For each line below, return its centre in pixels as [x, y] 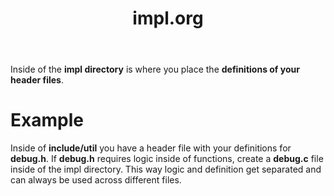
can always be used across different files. [96, 180]
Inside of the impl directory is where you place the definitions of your [155, 69]
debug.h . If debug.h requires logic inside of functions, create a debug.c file [167, 159]
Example [47, 120]
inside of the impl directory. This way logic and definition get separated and [166, 169]
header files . [37, 80]
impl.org [168, 18]
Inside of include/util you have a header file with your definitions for [151, 148]
